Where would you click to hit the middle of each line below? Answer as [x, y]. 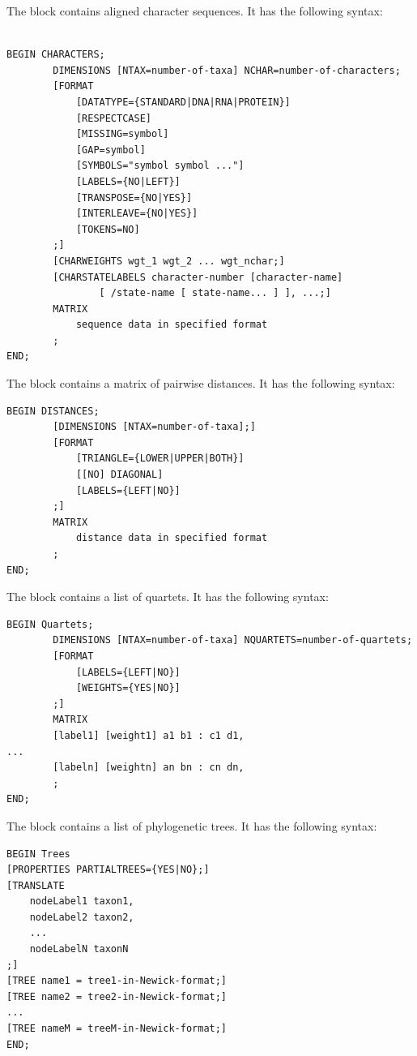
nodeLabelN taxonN [79, 949]
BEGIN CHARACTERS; [56, 55]
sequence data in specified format [172, 325]
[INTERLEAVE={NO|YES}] [137, 214]
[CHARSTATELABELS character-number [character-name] [198, 277]
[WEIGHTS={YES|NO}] [128, 688]
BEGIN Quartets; [50, 624]
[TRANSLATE [36, 885]
